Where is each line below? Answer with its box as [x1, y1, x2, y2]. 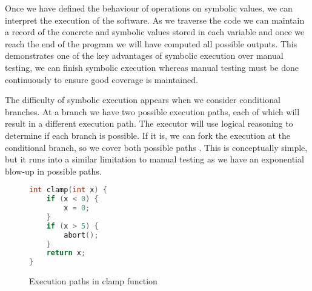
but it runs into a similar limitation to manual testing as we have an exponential [5, 153, 304, 166]
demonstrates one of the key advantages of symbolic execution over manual [5, 49, 284, 62]
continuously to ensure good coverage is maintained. [5, 73, 198, 85]
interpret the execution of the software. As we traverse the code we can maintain [5, 13, 305, 26]
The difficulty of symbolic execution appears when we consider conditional [5, 93, 280, 106]
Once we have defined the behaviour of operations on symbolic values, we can [5, 2, 293, 14]
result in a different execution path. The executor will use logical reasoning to [5, 117, 293, 130]
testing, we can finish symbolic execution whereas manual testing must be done [5, 61, 299, 73]
